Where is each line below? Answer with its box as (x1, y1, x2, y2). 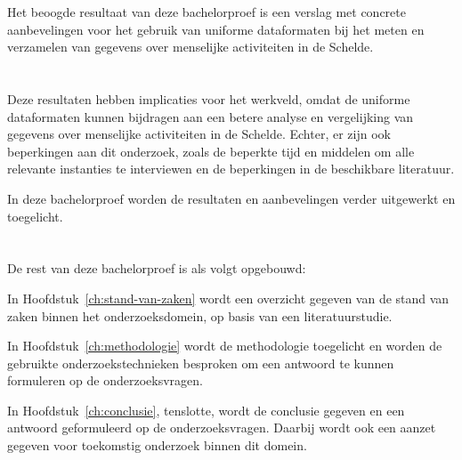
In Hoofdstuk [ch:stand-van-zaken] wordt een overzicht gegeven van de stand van (7, 288, 450, 307)
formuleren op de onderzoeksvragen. (7, 371, 203, 390)
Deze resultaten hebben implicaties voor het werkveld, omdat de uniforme (7, 89, 410, 108)
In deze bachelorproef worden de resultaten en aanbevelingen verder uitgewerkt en (7, 189, 456, 207)
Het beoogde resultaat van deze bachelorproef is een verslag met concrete (7, 3, 406, 20)
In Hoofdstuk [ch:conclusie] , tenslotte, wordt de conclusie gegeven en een (7, 400, 405, 419)
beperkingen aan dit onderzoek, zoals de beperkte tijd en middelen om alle (7, 141, 415, 160)
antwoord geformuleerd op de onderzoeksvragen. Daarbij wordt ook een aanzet (7, 418, 436, 437)
